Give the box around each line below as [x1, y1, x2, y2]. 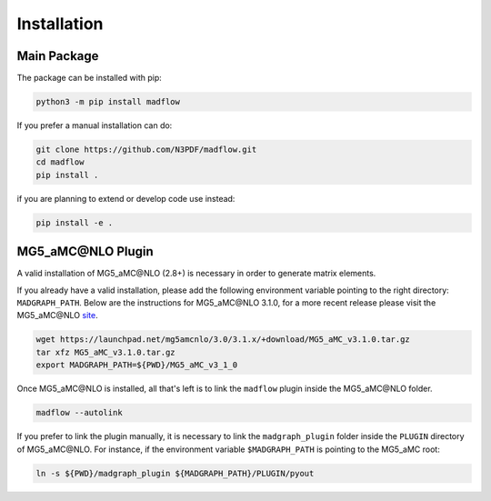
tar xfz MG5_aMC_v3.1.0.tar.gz [35, 346, 176, 357]
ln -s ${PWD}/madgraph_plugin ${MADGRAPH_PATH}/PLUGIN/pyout [35, 468, 315, 478]
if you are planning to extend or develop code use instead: [16, 193, 235, 204]
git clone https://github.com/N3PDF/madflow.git [35, 145, 257, 155]
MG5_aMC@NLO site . [16, 310, 99, 321]
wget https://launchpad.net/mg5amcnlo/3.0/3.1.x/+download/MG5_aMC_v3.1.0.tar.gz [35, 335, 411, 345]
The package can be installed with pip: [16, 73, 163, 84]
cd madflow [35, 157, 85, 167]
